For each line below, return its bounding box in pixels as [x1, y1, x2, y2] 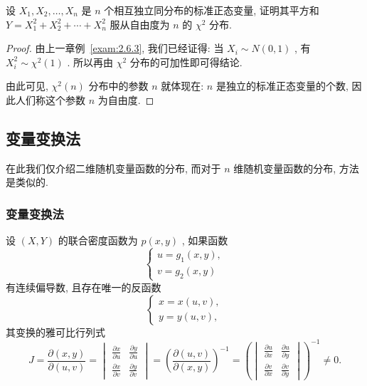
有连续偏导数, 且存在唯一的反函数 [6, 279, 161, 294]
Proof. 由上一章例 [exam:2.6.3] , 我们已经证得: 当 [6, 41, 224, 56]
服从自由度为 [110, 16, 170, 31]
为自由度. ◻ [97, 92, 154, 107]
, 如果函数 [181, 233, 228, 248]
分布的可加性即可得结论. [129, 54, 243, 69]
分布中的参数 [88, 78, 149, 93]
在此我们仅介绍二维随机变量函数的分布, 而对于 [6, 160, 221, 175]
